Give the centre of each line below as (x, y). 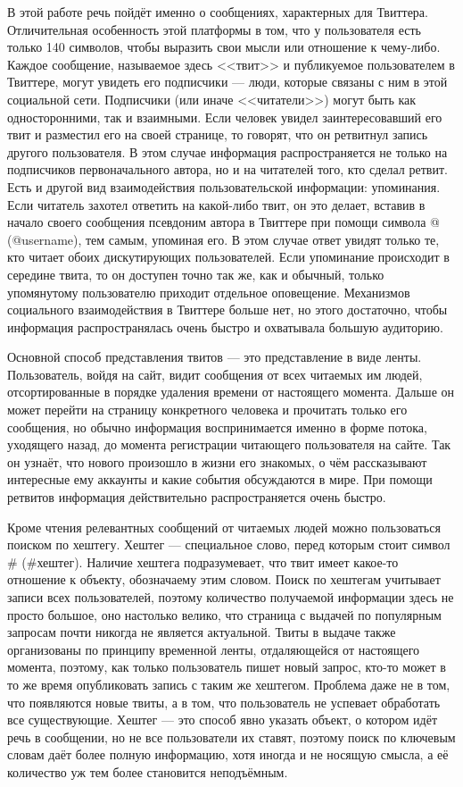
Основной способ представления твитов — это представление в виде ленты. (215, 357)
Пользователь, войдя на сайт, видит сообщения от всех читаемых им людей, (215, 374)
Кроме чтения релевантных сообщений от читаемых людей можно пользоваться (224, 527)
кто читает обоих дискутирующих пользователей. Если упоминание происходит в (228, 257)
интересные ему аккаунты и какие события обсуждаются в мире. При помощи (220, 479)
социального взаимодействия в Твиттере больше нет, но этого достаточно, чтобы (227, 310)
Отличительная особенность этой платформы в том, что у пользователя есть (214, 29)
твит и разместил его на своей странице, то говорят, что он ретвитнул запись (218, 134)
